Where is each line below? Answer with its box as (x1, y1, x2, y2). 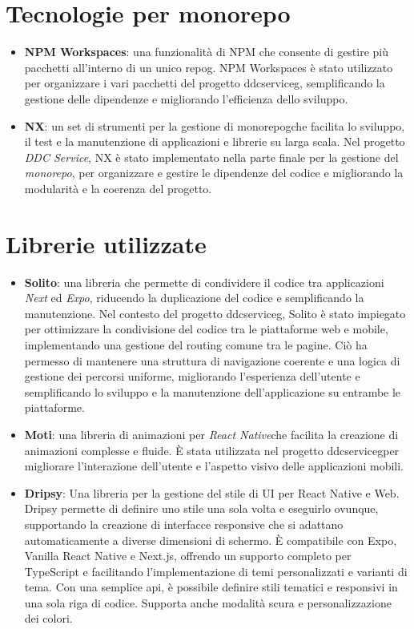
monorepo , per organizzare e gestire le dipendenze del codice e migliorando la (24, 164, 404, 181)
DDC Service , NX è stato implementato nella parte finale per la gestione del (24, 148, 399, 165)
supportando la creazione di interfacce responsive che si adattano (24, 515, 344, 532)
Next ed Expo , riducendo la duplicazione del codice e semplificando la (24, 289, 364, 306)
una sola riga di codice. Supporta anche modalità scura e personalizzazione (24, 594, 392, 611)
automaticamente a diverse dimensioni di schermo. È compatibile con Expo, (24, 531, 397, 548)
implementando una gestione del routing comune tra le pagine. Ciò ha (24, 336, 368, 353)
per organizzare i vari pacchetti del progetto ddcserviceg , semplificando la (24, 75, 385, 91)
